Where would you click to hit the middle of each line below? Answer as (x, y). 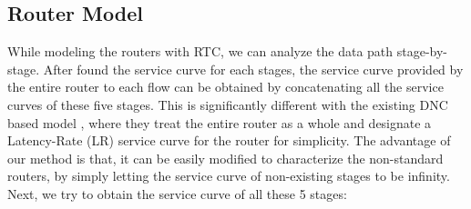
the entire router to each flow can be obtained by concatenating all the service (225, 87)
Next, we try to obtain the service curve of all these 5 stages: (177, 193)
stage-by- (422, 51)
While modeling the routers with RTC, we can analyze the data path (200, 51)
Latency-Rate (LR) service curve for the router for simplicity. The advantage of (229, 140)
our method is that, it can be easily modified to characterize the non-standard (225, 158)
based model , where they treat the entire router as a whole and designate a (220, 122)
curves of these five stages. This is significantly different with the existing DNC (228, 104)
